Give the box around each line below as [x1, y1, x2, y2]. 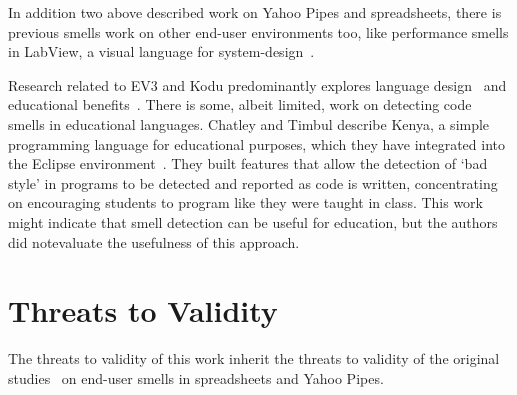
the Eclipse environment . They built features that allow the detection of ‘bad [8, 153, 488, 174]
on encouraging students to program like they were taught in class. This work [8, 192, 484, 213]
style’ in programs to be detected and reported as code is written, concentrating [8, 172, 498, 193]
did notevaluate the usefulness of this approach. [8, 231, 300, 252]
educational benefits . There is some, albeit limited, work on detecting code [8, 94, 472, 115]
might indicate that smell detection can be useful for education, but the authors [8, 211, 498, 232]
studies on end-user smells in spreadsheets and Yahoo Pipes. [8, 367, 384, 388]
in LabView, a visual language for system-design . [8, 41, 315, 62]
